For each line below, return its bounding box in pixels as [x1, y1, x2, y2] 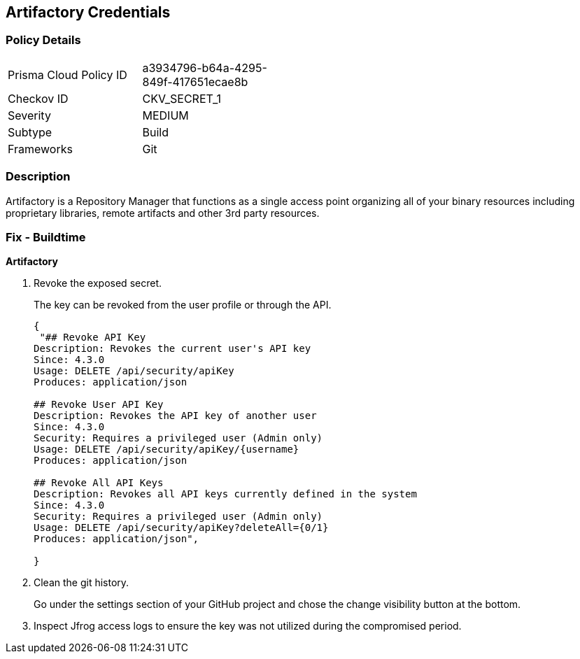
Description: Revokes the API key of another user [34, 410, 317, 422]
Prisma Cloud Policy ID [8, 67, 127, 82]
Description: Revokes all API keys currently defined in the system [34, 488, 417, 500]
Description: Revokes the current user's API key [34, 343, 311, 355]
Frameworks [8, 141, 73, 156]
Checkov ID [8, 91, 69, 106]
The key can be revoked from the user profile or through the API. [34, 299, 332, 311]
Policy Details [6, 33, 81, 48]
